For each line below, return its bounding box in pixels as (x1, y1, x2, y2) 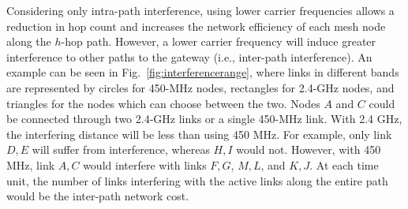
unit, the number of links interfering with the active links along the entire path (6, 172, 388, 188)
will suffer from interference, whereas (32, 141, 210, 158)
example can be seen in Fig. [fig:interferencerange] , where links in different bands (6, 64, 399, 80)
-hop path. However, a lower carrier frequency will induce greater (61, 33, 376, 50)
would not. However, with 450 (236, 141, 381, 158)
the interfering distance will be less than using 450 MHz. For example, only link (6, 125, 392, 142)
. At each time (309, 156, 379, 173)
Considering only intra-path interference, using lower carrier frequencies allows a (6, 2, 395, 18)
